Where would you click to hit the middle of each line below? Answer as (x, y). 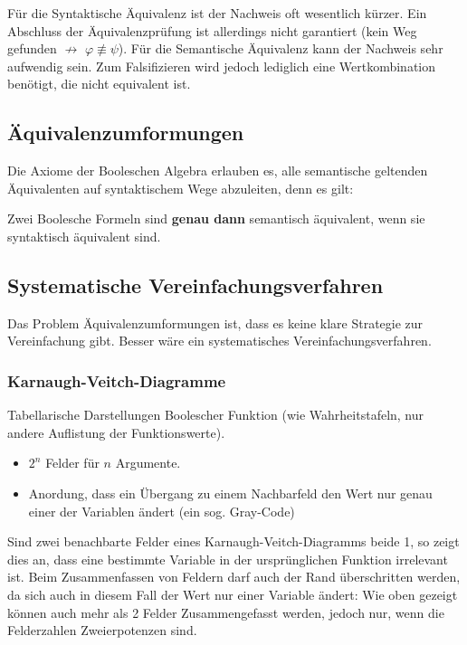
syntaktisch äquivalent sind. (84, 236)
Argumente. (148, 463)
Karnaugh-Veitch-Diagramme (117, 380)
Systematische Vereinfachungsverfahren (195, 285)
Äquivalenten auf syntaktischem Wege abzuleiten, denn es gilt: (181, 188)
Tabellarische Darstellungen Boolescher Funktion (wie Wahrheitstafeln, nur (216, 415)
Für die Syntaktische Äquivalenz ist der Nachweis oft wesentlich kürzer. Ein (217, 13)
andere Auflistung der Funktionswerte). (116, 432)
